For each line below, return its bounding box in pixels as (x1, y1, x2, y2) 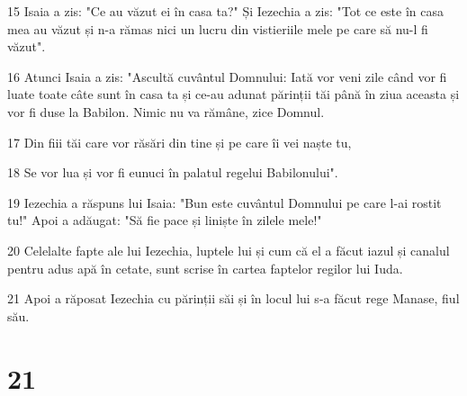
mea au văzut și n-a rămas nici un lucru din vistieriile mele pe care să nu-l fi (7, 19, 428, 38)
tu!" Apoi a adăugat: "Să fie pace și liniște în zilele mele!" (7, 211, 322, 229)
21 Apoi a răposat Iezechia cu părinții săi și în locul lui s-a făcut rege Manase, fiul (7, 289, 460, 308)
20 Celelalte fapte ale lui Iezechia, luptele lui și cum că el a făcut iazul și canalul (7, 240, 450, 259)
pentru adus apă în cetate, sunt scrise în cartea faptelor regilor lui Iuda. (7, 258, 403, 277)
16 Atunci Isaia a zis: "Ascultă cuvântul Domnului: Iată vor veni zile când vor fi (7, 67, 447, 85)
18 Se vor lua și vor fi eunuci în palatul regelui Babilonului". (7, 163, 338, 182)
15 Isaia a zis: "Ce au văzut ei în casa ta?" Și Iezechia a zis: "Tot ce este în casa (7, 2, 445, 20)
